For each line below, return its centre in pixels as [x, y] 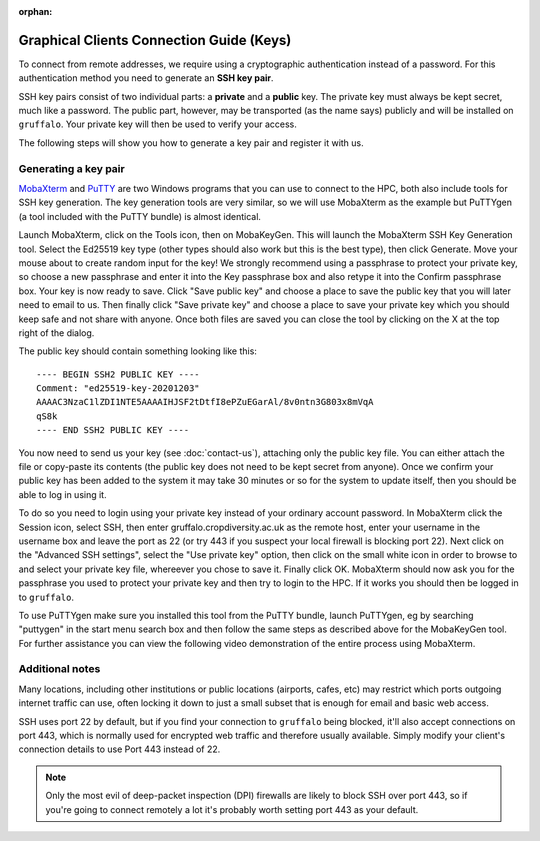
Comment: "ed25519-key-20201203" [118, 388]
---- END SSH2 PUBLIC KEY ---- [113, 430]
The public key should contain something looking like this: [137, 351]
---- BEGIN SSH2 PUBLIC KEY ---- [118, 374]
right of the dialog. [56, 332]
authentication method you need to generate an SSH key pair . [146, 78]
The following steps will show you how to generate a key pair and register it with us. [191, 142]
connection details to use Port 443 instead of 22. [119, 749]
